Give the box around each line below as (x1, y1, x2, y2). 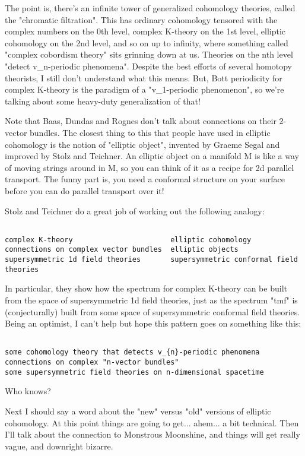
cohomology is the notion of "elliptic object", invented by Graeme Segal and (5, 138, 280, 150)
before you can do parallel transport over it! (5, 184, 164, 197)
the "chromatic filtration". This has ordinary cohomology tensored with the (5, 13, 278, 26)
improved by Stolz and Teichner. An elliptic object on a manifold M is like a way (5, 150, 299, 162)
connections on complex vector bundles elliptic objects (5, 245, 239, 254)
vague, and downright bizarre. (5, 439, 113, 452)
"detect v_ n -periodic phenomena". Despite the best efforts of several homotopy (5, 59, 292, 72)
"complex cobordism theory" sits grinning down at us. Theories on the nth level (5, 48, 293, 61)
